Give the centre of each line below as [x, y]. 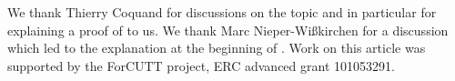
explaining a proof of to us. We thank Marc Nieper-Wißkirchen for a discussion [228, 30]
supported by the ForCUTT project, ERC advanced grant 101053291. [201, 65]
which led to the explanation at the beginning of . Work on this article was [217, 48]
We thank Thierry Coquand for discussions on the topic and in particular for [222, 12]
